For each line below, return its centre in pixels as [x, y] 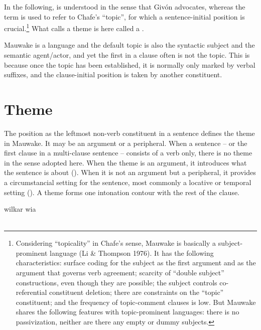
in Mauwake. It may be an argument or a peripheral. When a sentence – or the [126, 143]
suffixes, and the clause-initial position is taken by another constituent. [113, 74]
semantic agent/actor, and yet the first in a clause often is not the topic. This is [127, 55]
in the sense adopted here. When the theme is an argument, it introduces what [125, 162]
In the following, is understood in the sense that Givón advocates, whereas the [125, 7]
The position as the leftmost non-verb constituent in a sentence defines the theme [129, 133]
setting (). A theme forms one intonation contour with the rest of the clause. [122, 192]
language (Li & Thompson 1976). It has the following [132, 253]
